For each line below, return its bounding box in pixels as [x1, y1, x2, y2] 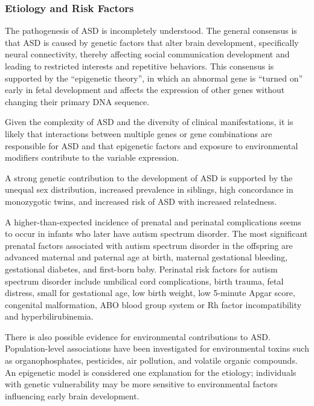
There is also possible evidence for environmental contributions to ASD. [5, 330, 271, 343]
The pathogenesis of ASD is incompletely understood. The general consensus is [5, 24, 297, 37]
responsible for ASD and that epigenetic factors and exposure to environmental [5, 139, 298, 152]
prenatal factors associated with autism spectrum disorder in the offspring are [5, 239, 293, 251]
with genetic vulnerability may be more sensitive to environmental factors [5, 378, 278, 390]
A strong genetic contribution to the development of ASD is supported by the [5, 171, 293, 184]
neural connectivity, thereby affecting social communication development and [5, 48, 290, 60]
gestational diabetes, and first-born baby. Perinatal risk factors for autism [5, 262, 278, 275]
